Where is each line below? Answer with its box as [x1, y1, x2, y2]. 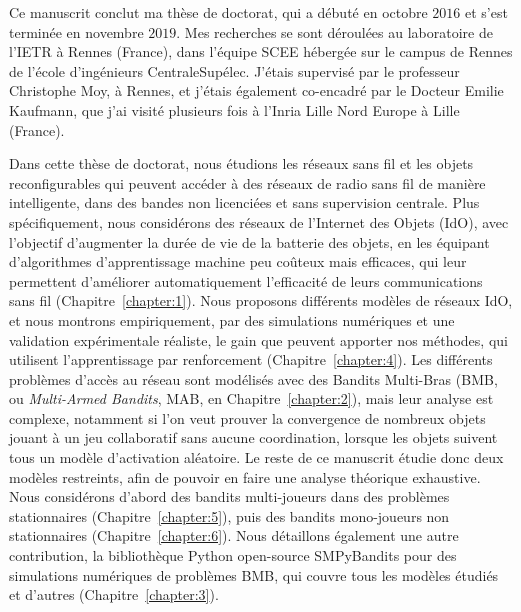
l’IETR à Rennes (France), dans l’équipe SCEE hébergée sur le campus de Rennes [9, 41, 513, 62]
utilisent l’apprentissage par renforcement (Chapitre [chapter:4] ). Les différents [9, 349, 493, 370]
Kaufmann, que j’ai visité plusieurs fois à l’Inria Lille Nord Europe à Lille [9, 99, 460, 120]
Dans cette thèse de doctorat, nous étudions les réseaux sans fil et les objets [9, 153, 474, 174]
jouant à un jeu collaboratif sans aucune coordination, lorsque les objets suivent [9, 427, 498, 448]
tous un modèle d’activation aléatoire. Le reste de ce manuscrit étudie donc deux [9, 447, 504, 468]
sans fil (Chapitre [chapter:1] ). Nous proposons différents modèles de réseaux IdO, [9, 290, 513, 311]
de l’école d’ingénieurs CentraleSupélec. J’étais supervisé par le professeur [9, 60, 460, 81]
